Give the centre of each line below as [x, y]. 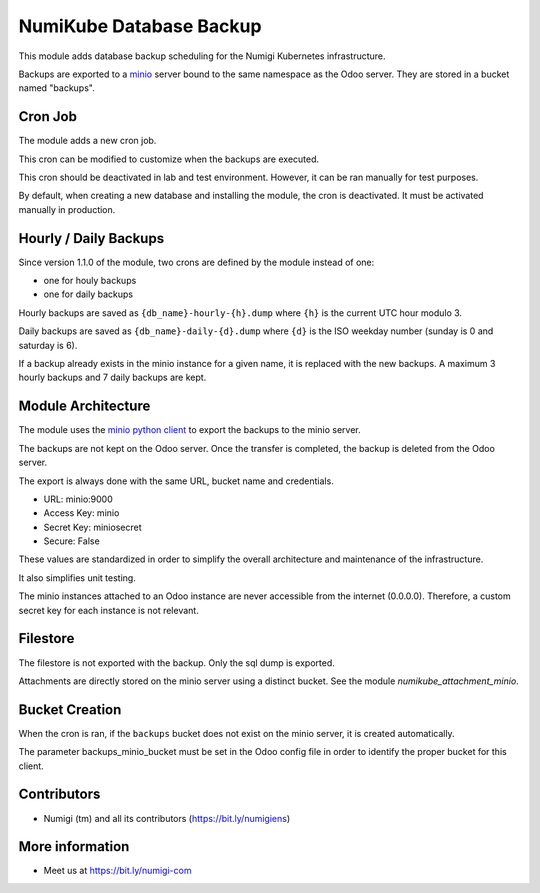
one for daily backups [88, 294]
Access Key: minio [81, 513]
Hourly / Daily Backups [91, 238]
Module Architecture [84, 406]
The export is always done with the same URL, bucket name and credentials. [176, 481]
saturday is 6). [48, 345]
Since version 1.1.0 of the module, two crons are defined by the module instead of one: [196, 262]
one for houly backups [90, 281]
